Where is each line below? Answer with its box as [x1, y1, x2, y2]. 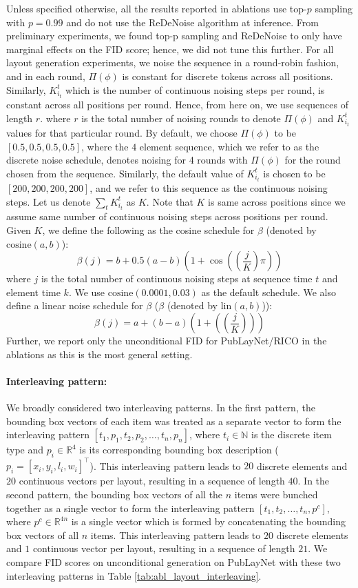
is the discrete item [251, 427, 332, 442]
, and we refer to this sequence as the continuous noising [89, 181, 328, 195]
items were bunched [234, 487, 318, 502]
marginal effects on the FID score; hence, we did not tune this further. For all [6, 41, 334, 56]
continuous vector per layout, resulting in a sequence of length [32, 541, 295, 556]
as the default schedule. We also [201, 284, 336, 299]
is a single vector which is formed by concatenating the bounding [71, 514, 346, 529]
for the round [284, 153, 341, 167]
